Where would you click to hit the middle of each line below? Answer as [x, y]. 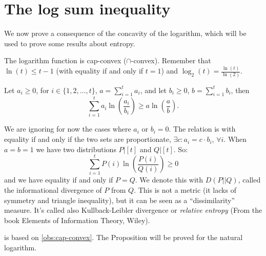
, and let [153, 90]
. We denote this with [169, 180]
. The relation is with [202, 129]
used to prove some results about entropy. [70, 43]
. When [235, 139]
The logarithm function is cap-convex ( [65, 60]
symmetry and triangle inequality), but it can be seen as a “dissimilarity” [120, 200]
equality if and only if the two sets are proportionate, [88, 139]
